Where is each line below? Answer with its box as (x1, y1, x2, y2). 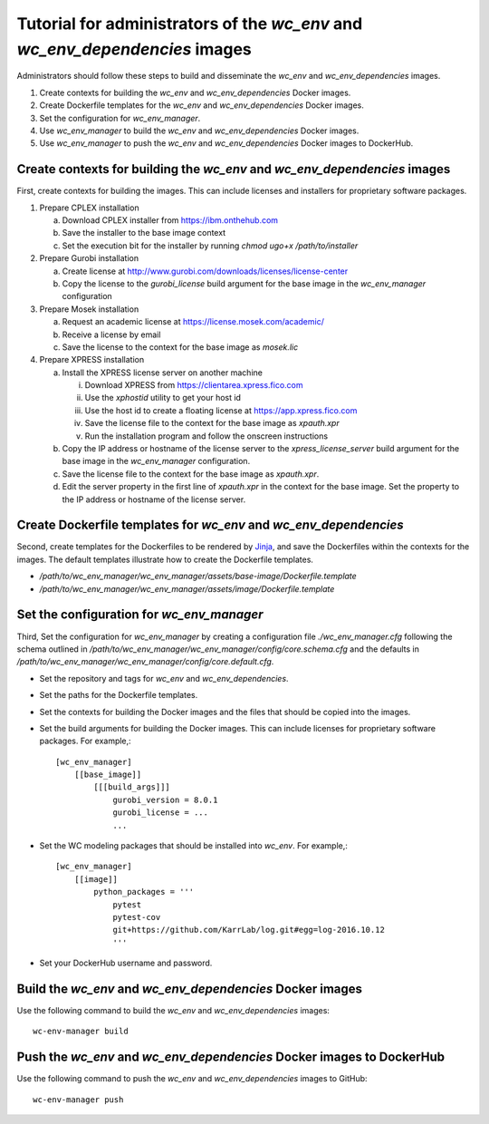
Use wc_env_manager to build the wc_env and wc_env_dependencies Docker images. (39, 125, 360, 136)
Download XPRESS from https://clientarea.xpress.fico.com (84, 380, 303, 391)
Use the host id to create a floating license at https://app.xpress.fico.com (84, 404, 358, 416)
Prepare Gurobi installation (39, 253, 139, 264)
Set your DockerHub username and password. (39, 957, 213, 969)
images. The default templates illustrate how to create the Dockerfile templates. (16, 554, 314, 565)
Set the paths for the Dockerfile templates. (39, 690, 198, 701)
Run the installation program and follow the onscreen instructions (84, 431, 329, 441)
